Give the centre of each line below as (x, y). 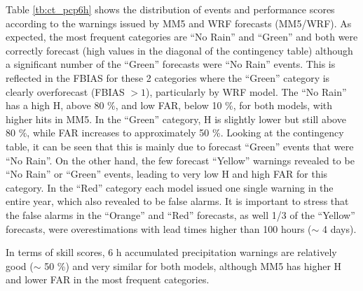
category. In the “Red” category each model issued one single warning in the (170, 187)
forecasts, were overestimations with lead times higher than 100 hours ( (159, 228)
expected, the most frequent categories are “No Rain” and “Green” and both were (182, 37)
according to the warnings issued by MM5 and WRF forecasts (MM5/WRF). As (179, 23)
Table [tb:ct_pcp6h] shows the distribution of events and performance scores (170, 9)
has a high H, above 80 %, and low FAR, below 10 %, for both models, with (169, 105)
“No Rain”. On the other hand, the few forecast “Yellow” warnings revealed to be (180, 160)
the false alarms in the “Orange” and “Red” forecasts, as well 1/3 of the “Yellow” (180, 214)
